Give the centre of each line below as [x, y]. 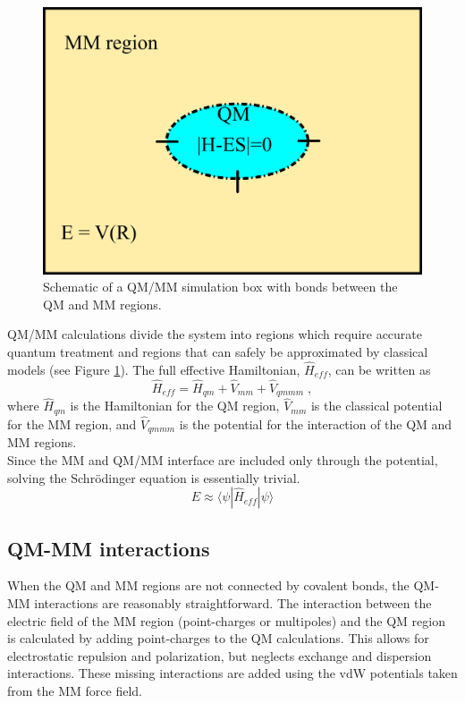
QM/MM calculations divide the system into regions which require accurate [215, 334]
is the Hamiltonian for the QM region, [175, 406]
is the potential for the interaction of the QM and [316, 423]
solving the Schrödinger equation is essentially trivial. [154, 477]
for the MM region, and [72, 423]
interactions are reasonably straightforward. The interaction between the [233, 602]
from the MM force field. [75, 690]
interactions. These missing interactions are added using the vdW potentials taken [232, 673]
